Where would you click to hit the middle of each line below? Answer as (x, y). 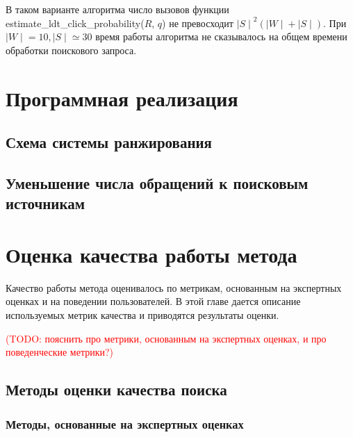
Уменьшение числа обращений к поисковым (157, 182)
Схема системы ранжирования (109, 142)
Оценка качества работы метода (151, 254)
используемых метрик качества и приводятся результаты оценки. (142, 315)
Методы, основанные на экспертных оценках (125, 423)
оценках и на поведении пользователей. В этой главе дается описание (153, 301)
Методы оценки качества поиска (116, 389)
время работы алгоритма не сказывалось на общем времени (221, 36)
